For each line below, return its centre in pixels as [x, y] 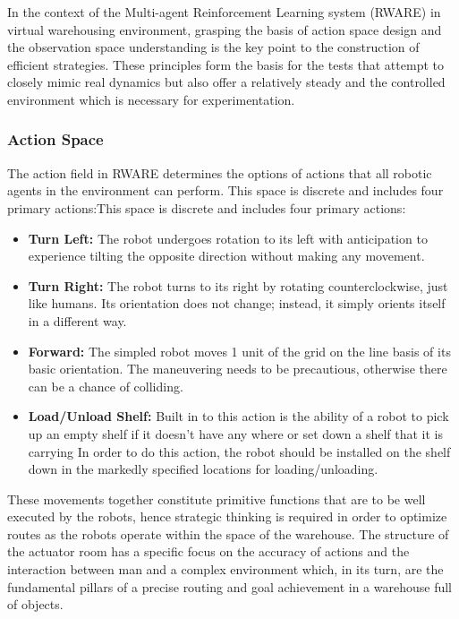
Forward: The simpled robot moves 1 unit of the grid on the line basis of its [239, 351]
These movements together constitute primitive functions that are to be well [217, 499]
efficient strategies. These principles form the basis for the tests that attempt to [225, 64]
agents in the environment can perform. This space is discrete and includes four [225, 190]
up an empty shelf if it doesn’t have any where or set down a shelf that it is [236, 433]
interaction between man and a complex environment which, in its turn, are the [225, 569]
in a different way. [77, 320]
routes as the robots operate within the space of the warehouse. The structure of [228, 533]
